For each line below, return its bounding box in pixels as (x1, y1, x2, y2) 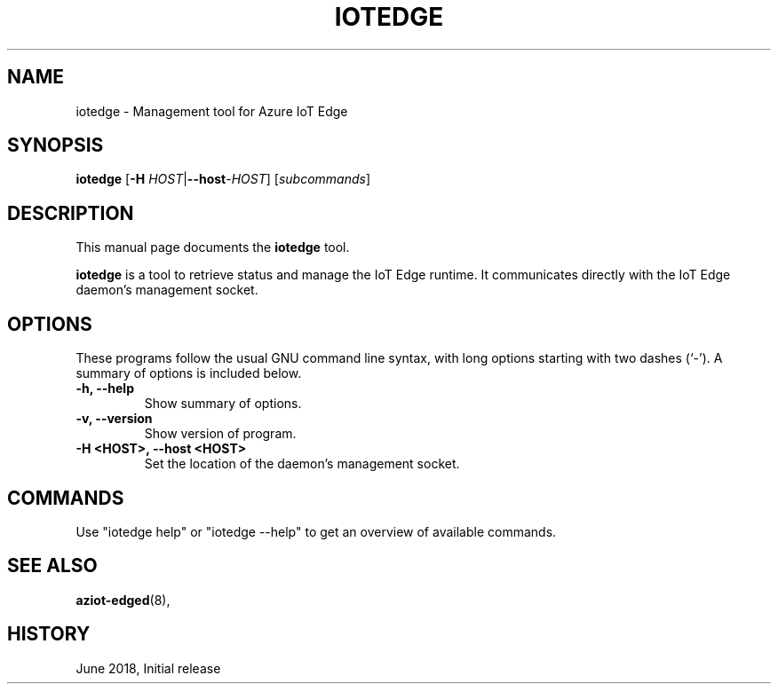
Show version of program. (144, 426, 297, 442)
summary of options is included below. (75, 365, 302, 381)
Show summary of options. (144, 396, 302, 412)
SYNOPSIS (7, 134, 104, 157)
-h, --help (75, 381, 134, 397)
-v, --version (75, 411, 153, 427)
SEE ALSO (7, 554, 98, 577)
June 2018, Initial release (75, 660, 221, 676)
